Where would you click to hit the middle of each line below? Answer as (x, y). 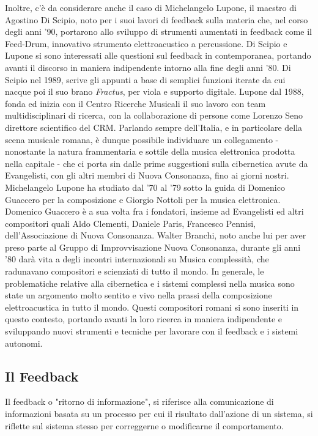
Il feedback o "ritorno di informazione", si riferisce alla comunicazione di (139, 401)
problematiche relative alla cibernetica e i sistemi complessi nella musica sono (150, 283)
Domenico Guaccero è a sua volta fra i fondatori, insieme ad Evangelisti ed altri (154, 211)
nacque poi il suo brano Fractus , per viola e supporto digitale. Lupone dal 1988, (154, 91)
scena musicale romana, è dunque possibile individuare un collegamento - (142, 139)
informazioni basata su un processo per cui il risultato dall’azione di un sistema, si (159, 414)
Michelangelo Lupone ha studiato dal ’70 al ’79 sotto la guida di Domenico (145, 187)
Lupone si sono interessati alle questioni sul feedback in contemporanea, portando (158, 55)
